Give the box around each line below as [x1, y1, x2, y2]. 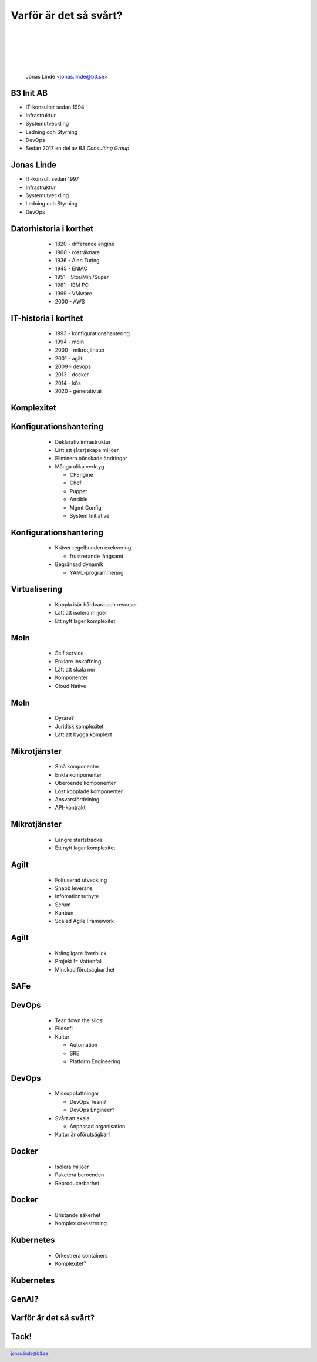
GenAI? [11, 1294, 39, 1304]
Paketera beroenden [55, 1171, 104, 1178]
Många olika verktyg [55, 463, 104, 470]
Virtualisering [11, 584, 63, 594]
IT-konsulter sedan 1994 [25, 103, 85, 111]
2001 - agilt [55, 355, 83, 362]
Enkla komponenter [55, 771, 102, 778]
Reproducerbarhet [55, 1179, 100, 1186]
